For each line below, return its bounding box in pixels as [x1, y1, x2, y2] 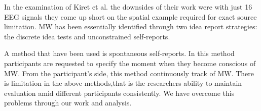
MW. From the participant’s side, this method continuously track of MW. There [4, 68, 254, 78]
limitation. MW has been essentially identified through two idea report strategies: [4, 21, 257, 32]
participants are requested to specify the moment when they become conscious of [4, 58, 256, 68]
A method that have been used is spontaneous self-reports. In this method [4, 48, 235, 59]
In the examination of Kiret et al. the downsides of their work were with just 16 [4, 2, 252, 12]
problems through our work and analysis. [4, 97, 132, 108]
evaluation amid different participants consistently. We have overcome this [4, 87, 235, 98]
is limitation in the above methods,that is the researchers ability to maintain [4, 78, 242, 88]
